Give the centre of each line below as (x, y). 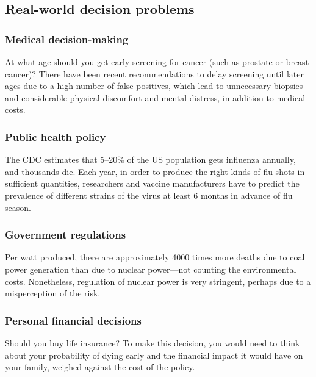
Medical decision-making (67, 39)
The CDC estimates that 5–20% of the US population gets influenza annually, (150, 160)
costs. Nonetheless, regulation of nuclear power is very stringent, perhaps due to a (158, 281)
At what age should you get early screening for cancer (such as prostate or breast (157, 62)
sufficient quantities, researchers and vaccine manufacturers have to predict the (152, 183)
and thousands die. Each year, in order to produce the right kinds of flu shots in (155, 171)
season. (18, 207)
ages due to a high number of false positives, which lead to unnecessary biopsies (154, 86)
